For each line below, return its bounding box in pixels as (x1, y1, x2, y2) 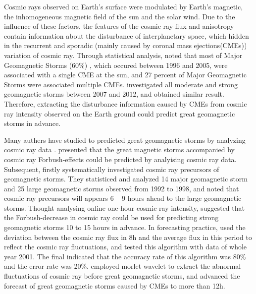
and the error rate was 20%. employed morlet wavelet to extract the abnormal (4, 261, 241, 271)
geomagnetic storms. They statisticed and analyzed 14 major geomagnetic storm (4, 174, 248, 184)
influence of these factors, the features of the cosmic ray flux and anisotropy (4, 21, 234, 31)
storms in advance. (4, 118, 61, 128)
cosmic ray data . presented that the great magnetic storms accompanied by (4, 144, 235, 155)
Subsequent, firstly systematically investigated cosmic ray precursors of (4, 164, 219, 174)
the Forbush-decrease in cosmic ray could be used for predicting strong (4, 212, 219, 223)
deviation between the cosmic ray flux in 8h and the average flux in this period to (4, 232, 252, 242)
